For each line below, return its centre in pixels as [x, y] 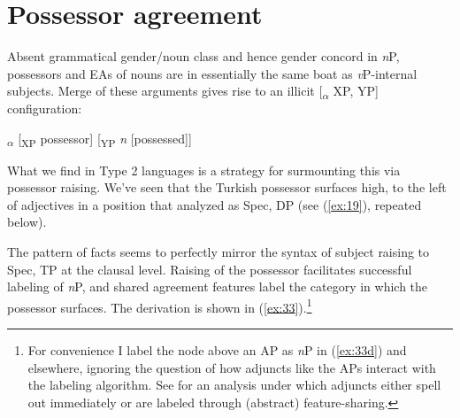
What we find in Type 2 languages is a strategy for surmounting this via [204, 170]
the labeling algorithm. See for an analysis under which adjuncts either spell [234, 385]
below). [27, 222]
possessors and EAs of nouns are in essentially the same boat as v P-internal [212, 73]
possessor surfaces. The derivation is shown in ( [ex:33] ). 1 [160, 306]
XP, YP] [356, 91]
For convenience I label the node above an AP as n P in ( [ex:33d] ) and [217, 350]
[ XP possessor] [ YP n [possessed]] [105, 139]
